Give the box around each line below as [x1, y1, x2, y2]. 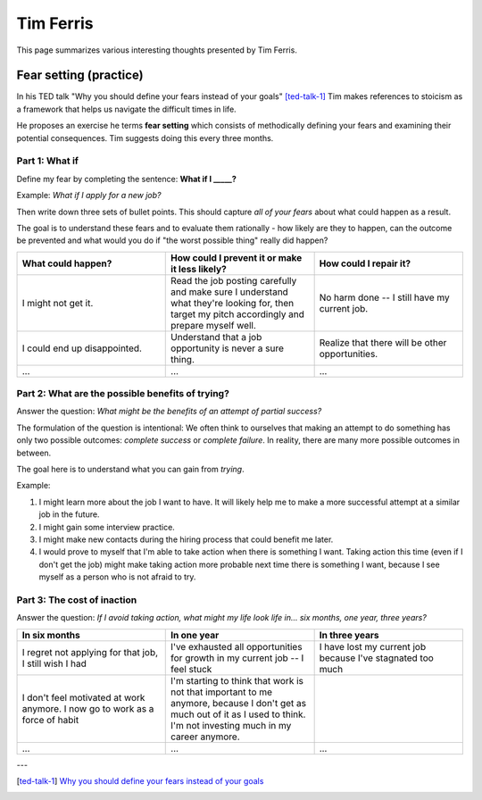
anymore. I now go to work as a [21, 702, 154, 714]
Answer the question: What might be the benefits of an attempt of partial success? [16, 406, 322, 417]
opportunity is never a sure [170, 342, 285, 354]
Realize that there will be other [319, 336, 447, 348]
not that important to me [170, 686, 272, 698]
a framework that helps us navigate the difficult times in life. [16, 104, 237, 114]
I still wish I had [21, 657, 87, 670]
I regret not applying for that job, [21, 646, 159, 658]
